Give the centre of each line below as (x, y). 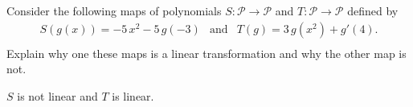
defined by (373, 10)
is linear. (133, 95)
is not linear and (57, 95)
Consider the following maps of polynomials (114, 10)
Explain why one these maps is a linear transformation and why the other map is (206, 53)
